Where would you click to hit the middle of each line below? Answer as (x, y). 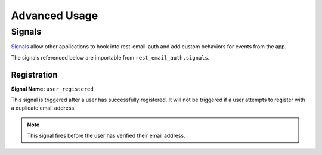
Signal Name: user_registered (52, 89)
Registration (34, 75)
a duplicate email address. (43, 108)
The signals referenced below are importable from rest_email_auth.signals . (110, 57)
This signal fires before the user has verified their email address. (106, 136)
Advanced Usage (55, 15)
